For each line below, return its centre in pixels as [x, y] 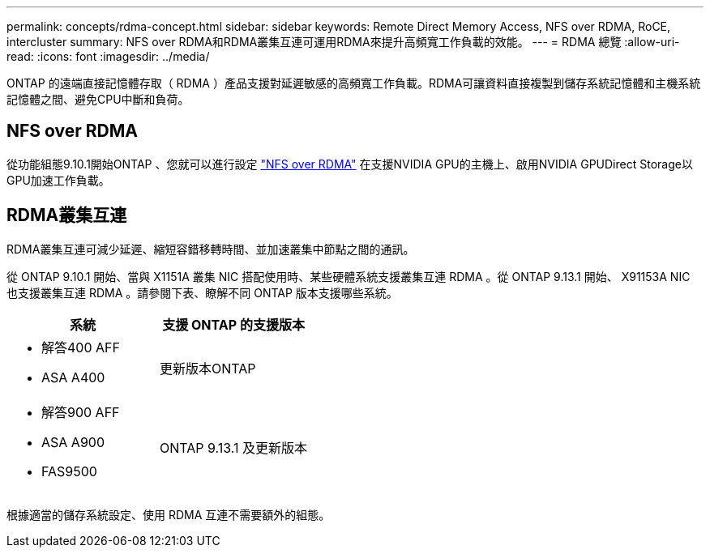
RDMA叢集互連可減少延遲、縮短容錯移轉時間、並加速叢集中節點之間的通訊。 [211, 249]
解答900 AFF [81, 412]
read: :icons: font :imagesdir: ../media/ [108, 56]
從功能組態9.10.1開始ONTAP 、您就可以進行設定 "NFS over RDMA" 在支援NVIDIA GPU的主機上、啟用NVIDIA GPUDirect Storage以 [350, 164]
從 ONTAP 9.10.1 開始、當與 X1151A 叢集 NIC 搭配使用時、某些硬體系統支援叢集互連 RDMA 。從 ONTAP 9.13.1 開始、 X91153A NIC [349, 276]
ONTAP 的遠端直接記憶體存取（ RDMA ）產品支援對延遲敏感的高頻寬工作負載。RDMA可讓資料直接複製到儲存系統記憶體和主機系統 [354, 83]
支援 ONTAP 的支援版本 [233, 324]
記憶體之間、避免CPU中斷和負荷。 [98, 99]
